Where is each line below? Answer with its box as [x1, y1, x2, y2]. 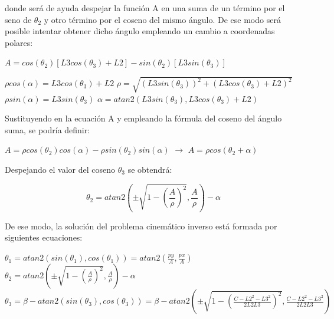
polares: [5, 36, 33, 48]
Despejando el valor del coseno [5, 163, 116, 175]
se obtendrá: [127, 163, 172, 175]
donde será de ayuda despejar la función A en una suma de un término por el [5, 2, 285, 14]
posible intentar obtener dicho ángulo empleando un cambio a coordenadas [5, 25, 275, 37]
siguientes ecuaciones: [5, 231, 83, 244]
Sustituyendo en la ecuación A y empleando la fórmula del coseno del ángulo [5, 112, 282, 124]
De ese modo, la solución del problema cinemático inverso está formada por [5, 219, 277, 232]
